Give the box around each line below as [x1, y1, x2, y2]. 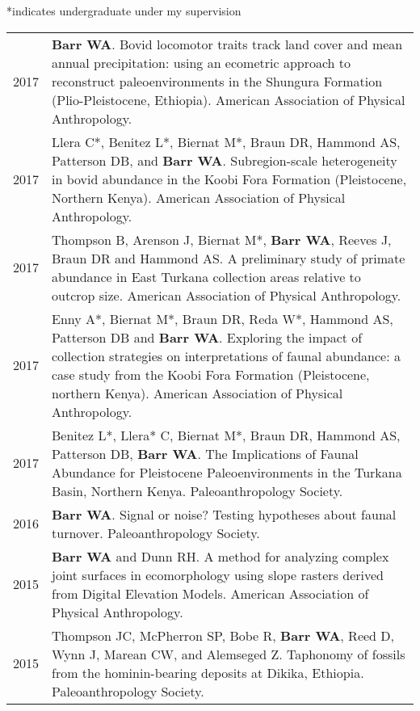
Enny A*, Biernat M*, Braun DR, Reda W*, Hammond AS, [52, 309, 393, 328]
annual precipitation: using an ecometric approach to [52, 53, 351, 72]
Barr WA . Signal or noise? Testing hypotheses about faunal [52, 504, 397, 524]
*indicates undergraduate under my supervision [6, 2, 241, 19]
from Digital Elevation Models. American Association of [52, 583, 369, 603]
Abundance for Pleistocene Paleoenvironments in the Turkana [52, 462, 402, 482]
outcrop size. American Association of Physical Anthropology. [52, 285, 401, 305]
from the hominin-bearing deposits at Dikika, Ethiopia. [52, 663, 364, 682]
